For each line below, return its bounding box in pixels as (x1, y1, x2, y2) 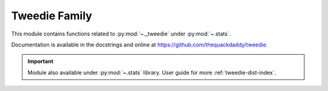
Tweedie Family (11, 9, 92, 22)
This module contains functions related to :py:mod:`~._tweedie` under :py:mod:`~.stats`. (11, 30, 231, 37)
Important (27, 58, 54, 65)
